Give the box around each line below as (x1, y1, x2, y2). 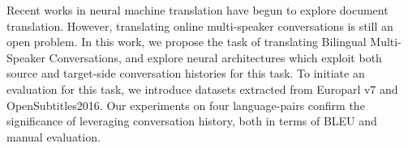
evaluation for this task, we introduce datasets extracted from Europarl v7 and (6, 80, 398, 97)
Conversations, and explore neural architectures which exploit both (49, 49, 382, 66)
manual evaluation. (6, 128, 101, 145)
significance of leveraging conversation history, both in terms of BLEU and (6, 112, 377, 129)
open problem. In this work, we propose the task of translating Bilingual (6, 33, 367, 50)
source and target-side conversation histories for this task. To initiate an (6, 65, 365, 82)
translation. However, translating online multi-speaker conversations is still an (6, 17, 393, 34)
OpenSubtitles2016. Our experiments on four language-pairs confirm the (6, 96, 365, 113)
